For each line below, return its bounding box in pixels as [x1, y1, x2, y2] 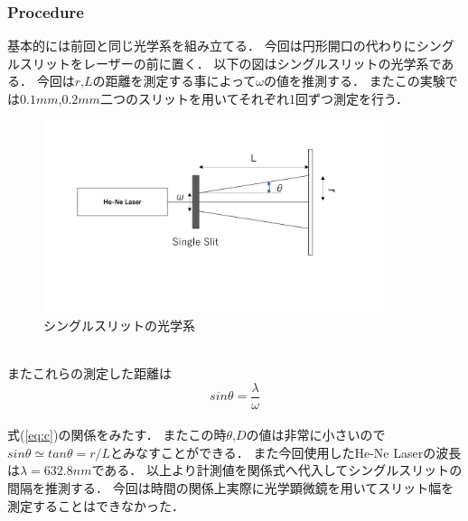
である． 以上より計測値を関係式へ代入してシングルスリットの [91, 461, 463, 479]
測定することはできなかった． [7, 496, 184, 515]
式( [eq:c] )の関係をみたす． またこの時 [7, 425, 227, 444]
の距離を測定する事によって [92, 71, 257, 90]
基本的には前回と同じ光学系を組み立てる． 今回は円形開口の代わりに [7, 36, 417, 55]
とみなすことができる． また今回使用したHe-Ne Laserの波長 [110, 442, 462, 461]
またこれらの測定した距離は [7, 363, 172, 382]
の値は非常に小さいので [246, 425, 386, 444]
